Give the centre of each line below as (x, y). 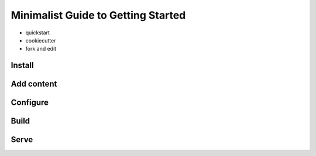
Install (23, 65)
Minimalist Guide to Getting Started (98, 15)
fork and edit (41, 49)
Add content (34, 84)
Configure (30, 103)
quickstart (37, 33)
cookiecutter (41, 40)
